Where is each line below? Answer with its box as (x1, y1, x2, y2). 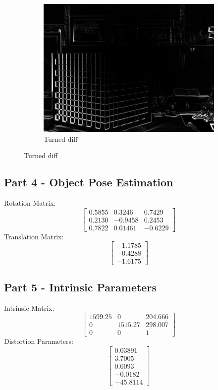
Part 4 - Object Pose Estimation (4, 174, 173, 190)
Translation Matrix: (4, 231, 64, 241)
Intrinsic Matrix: (4, 302, 54, 313)
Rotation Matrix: (4, 197, 56, 208)
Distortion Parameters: (4, 336, 73, 346)
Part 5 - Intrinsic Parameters (4, 279, 157, 294)
